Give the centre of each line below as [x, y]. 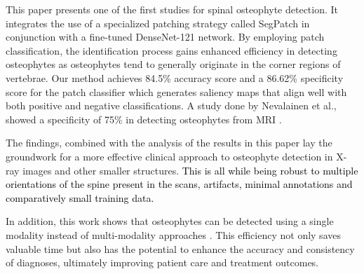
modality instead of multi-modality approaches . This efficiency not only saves [173, 234]
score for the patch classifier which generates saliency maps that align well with [176, 91]
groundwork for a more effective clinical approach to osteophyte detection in [169, 156]
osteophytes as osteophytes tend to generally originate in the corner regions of [173, 64]
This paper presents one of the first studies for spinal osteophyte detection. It [172, 9]
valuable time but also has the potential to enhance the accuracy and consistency [180, 248]
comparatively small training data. [80, 197]
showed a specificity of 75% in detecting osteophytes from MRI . [144, 119]
